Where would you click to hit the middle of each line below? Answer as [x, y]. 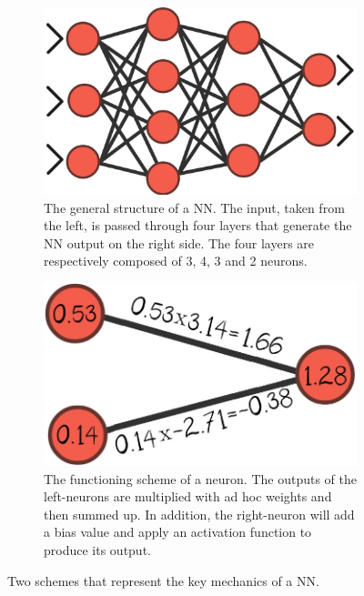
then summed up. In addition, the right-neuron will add [199, 514]
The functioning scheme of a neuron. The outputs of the [200, 478]
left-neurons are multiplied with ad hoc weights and [188, 496]
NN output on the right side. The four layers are [179, 242]
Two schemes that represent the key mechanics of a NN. [163, 580]
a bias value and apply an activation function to [178, 532]
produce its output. [97, 550]
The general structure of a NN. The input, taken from [194, 207]
